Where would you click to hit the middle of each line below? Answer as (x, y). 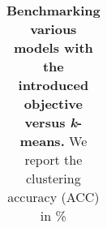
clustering (53, 178)
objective (53, 103)
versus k (51, 122)
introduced (53, 85)
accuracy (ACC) (53, 197)
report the (53, 159)
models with (53, 47)
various (53, 29)
